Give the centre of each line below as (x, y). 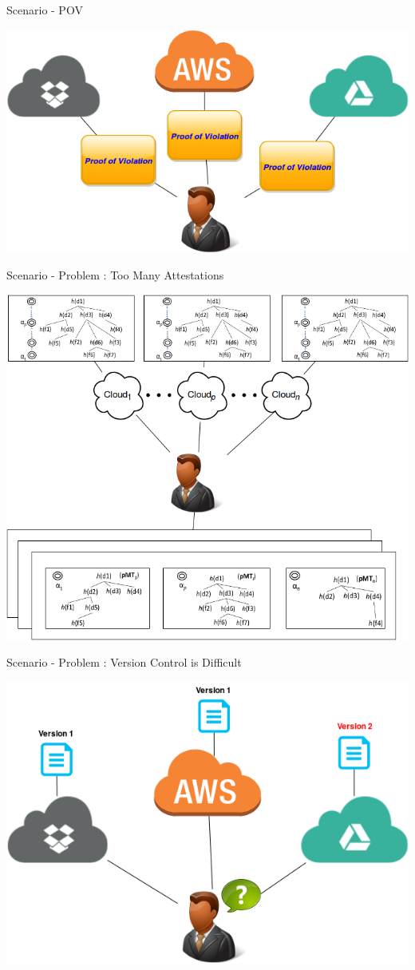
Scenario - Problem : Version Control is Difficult (124, 662)
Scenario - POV (45, 10)
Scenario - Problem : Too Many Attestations (115, 275)
